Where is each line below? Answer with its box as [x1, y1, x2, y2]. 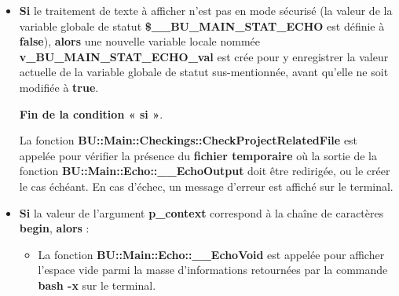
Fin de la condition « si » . [19, 105, 163, 122]
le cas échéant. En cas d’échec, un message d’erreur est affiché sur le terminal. [19, 177, 394, 194]
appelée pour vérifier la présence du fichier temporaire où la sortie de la [19, 147, 378, 163]
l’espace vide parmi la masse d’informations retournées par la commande [38, 261, 388, 278]
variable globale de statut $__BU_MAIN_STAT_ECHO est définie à [19, 17, 385, 34]
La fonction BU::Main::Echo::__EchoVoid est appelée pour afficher [38, 246, 385, 262]
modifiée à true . [19, 79, 99, 95]
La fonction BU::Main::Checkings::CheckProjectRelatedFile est [19, 132, 358, 148]
